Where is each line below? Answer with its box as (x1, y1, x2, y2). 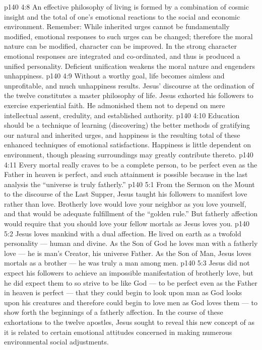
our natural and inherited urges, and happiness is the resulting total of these (4, 129, 240, 140)
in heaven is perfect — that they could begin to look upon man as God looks (4, 287, 242, 298)
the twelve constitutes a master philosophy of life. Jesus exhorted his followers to (4, 90, 253, 101)
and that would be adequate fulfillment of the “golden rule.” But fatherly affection (4, 208, 258, 219)
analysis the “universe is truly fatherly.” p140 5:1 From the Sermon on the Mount (4, 179, 255, 189)
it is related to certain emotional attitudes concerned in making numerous (4, 326, 232, 337)
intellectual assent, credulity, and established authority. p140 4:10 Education (4, 110, 240, 120)
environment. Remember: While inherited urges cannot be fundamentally (4, 21, 230, 32)
